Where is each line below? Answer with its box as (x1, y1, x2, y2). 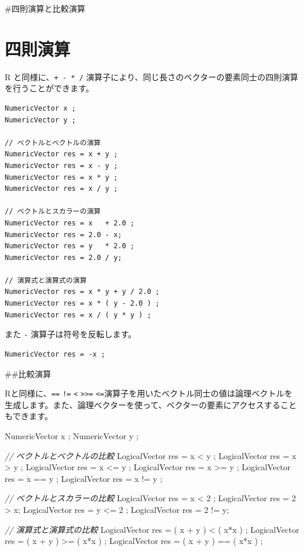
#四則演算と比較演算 (5, 2, 85, 14)
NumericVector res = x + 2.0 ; (5, 218, 134, 227)
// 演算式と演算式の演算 (5, 276, 87, 285)
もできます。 (5, 410, 53, 422)
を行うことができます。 (5, 82, 94, 94)
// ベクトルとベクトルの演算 (5, 138, 101, 147)
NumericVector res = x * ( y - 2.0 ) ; (5, 299, 160, 308)
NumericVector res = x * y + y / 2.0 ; (5, 288, 160, 296)
